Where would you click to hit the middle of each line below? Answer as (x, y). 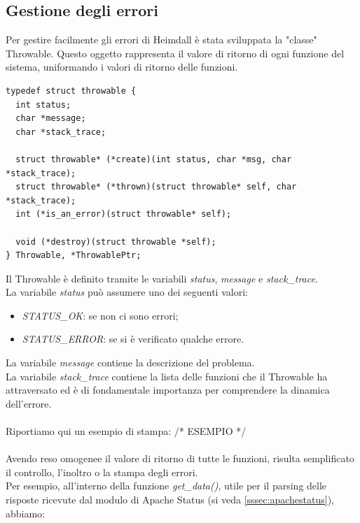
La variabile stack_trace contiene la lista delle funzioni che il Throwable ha (167, 376)
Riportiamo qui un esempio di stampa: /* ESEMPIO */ (126, 431)
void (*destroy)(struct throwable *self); (116, 242)
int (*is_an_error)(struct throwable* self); (124, 214)
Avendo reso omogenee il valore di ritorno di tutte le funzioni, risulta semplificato (180, 458)
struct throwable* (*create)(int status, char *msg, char (154, 159)
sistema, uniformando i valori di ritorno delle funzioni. (122, 67)
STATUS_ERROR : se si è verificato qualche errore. (133, 339)
